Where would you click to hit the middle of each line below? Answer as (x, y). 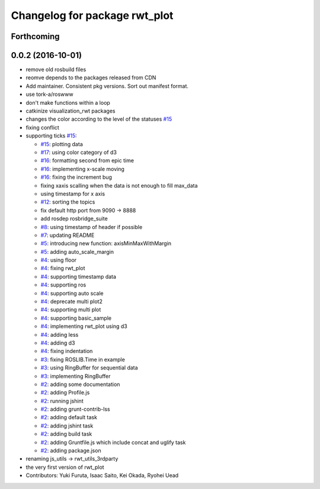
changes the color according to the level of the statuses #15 (99, 119)
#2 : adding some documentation (80, 384)
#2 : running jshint (62, 401)
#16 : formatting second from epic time (87, 160)
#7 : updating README (68, 235)
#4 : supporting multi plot (71, 310)
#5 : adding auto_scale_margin (77, 252)
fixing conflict (42, 127)
